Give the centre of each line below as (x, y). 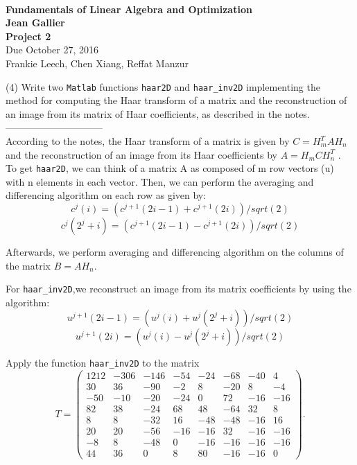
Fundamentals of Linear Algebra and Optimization (129, 9)
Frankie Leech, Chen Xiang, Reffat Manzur (97, 63)
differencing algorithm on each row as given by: (106, 195)
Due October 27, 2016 (52, 50)
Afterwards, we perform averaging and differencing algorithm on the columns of (175, 252)
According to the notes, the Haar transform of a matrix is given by (148, 141)
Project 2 (28, 36)
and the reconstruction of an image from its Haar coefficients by (141, 154)
